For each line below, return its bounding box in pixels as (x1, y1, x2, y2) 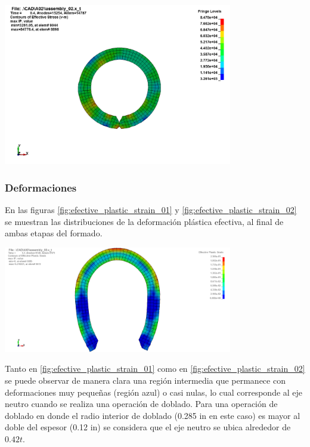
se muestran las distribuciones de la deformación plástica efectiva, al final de (5, 215, 284, 227)
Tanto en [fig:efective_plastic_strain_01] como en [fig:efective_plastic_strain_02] (5, 362, 305, 375)
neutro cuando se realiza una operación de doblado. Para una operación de (5, 397, 278, 410)
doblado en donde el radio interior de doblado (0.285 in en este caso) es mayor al (5, 409, 300, 421)
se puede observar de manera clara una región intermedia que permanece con (5, 374, 286, 386)
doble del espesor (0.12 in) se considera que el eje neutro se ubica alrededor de (5, 421, 291, 433)
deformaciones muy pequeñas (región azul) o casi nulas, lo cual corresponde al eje (5, 386, 303, 398)
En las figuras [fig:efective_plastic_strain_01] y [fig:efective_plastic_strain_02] (5, 204, 297, 216)
